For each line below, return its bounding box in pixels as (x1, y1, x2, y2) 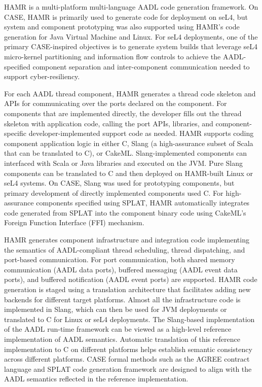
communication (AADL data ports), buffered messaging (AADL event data (4, 264, 238, 274)
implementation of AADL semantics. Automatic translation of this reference (4, 334, 240, 344)
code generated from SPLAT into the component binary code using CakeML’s (4, 207, 246, 218)
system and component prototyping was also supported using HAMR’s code (4, 21, 240, 32)
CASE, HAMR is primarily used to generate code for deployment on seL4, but (4, 11, 248, 22)
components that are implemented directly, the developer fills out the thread (4, 108, 242, 118)
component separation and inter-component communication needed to (32, 61, 250, 72)
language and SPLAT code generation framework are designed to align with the (4, 363, 252, 374)
